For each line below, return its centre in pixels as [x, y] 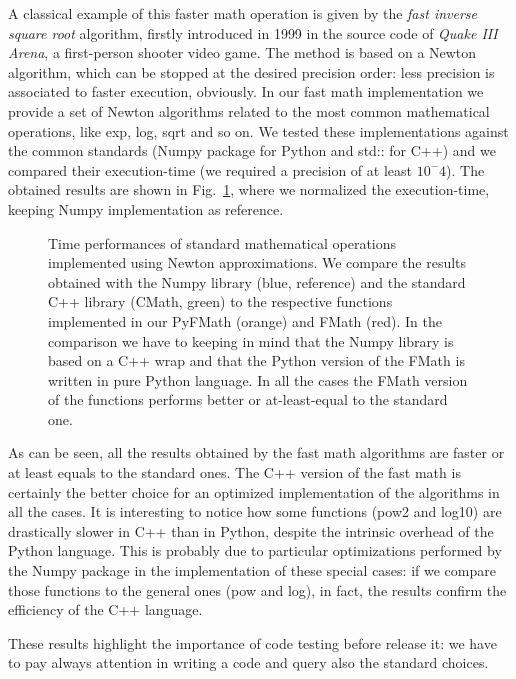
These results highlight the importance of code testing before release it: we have [252, 642]
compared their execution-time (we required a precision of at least [210, 169]
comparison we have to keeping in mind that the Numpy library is [251, 340]
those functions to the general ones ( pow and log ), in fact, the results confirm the [257, 589]
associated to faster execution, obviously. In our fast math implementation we [246, 91]
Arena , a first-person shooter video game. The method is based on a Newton [242, 52]
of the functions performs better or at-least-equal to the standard [248, 399]
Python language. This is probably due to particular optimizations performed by [255, 550]
